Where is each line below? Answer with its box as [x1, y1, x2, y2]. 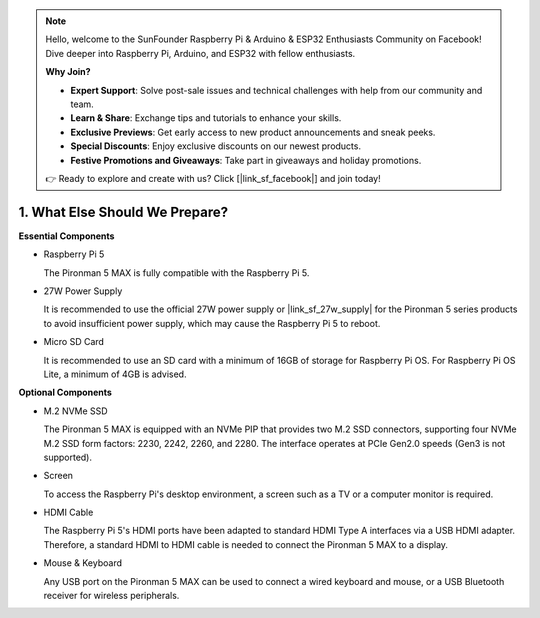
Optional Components [18, 386, 112, 399]
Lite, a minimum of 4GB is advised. [43, 368, 187, 380]
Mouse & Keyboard [43, 557, 123, 569]
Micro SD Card [43, 336, 105, 348]
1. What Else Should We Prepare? [18, 203, 229, 220]
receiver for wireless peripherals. [43, 590, 180, 602]
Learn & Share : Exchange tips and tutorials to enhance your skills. [70, 112, 342, 124]
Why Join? [45, 66, 91, 78]
